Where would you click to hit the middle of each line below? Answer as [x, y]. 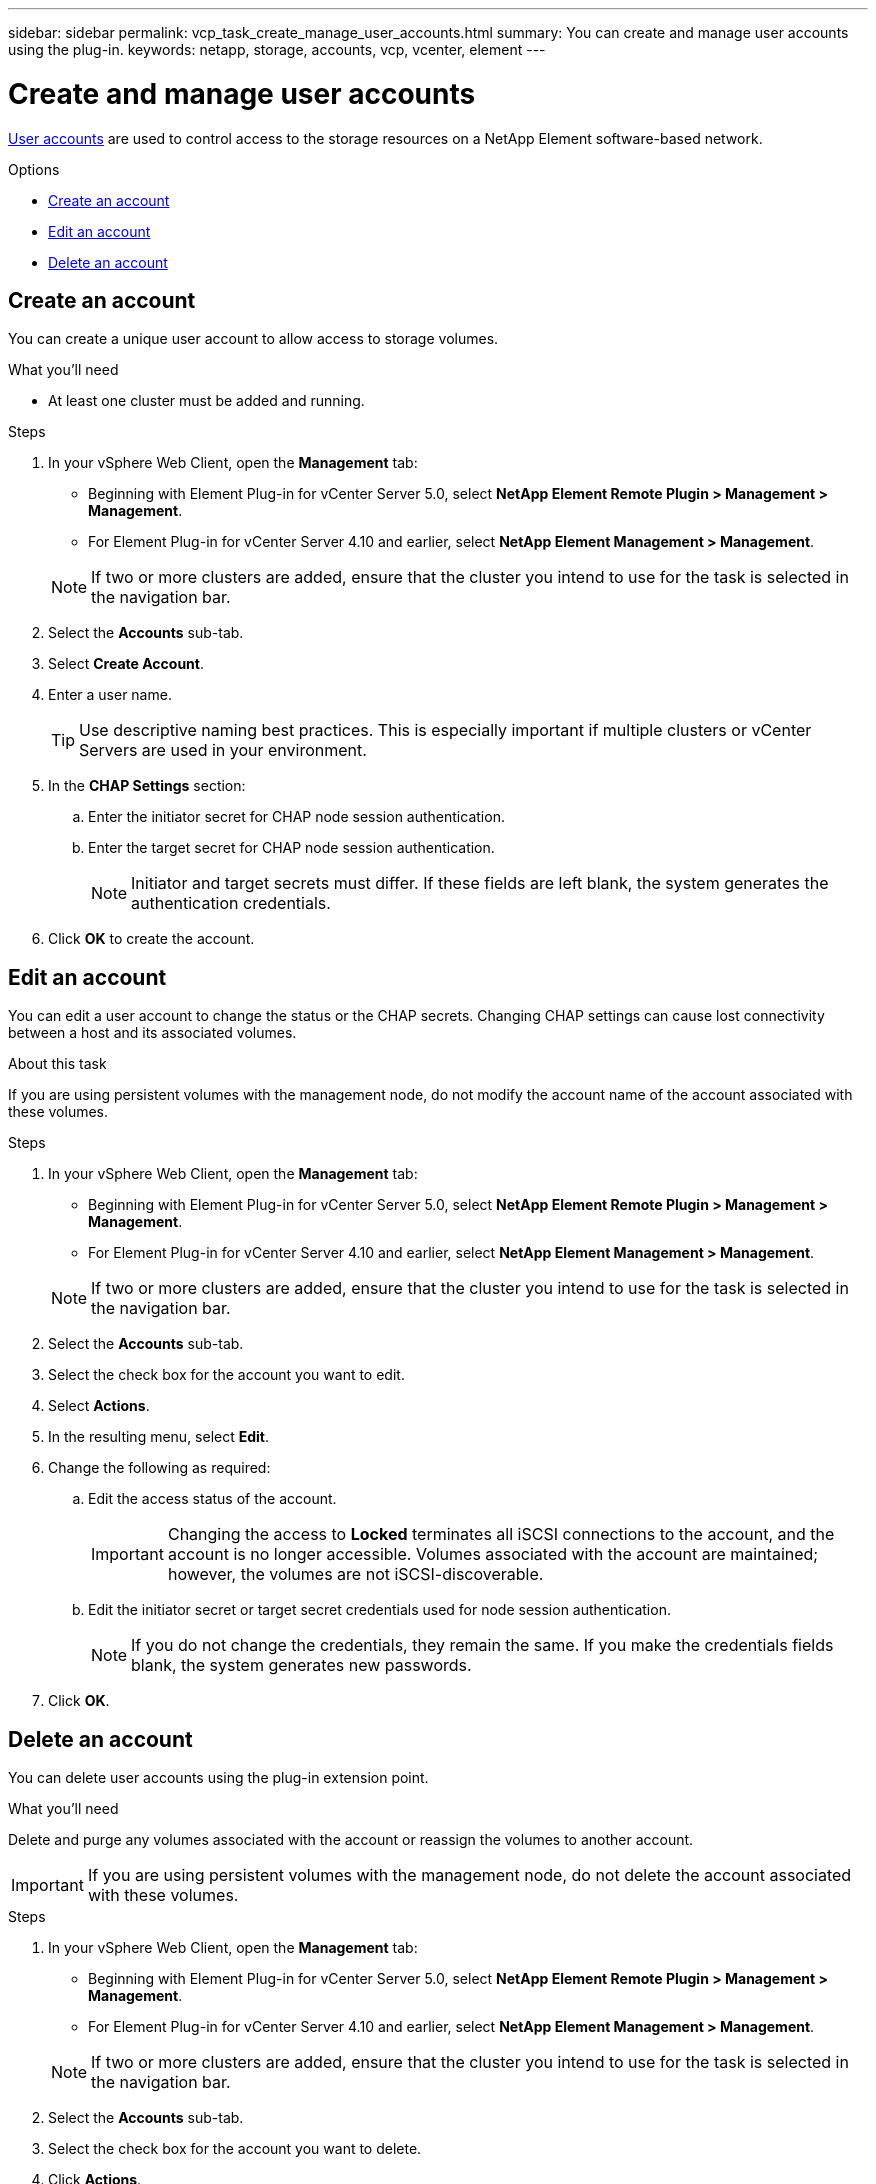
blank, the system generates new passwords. [301, 1665]
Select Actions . [99, 1406]
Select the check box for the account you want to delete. [235, 2149]
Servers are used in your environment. [223, 750]
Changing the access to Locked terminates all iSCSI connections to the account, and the [501, 1534]
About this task [57, 1064]
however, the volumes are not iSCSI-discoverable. [355, 1574]
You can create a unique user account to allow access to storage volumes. [253, 339]
